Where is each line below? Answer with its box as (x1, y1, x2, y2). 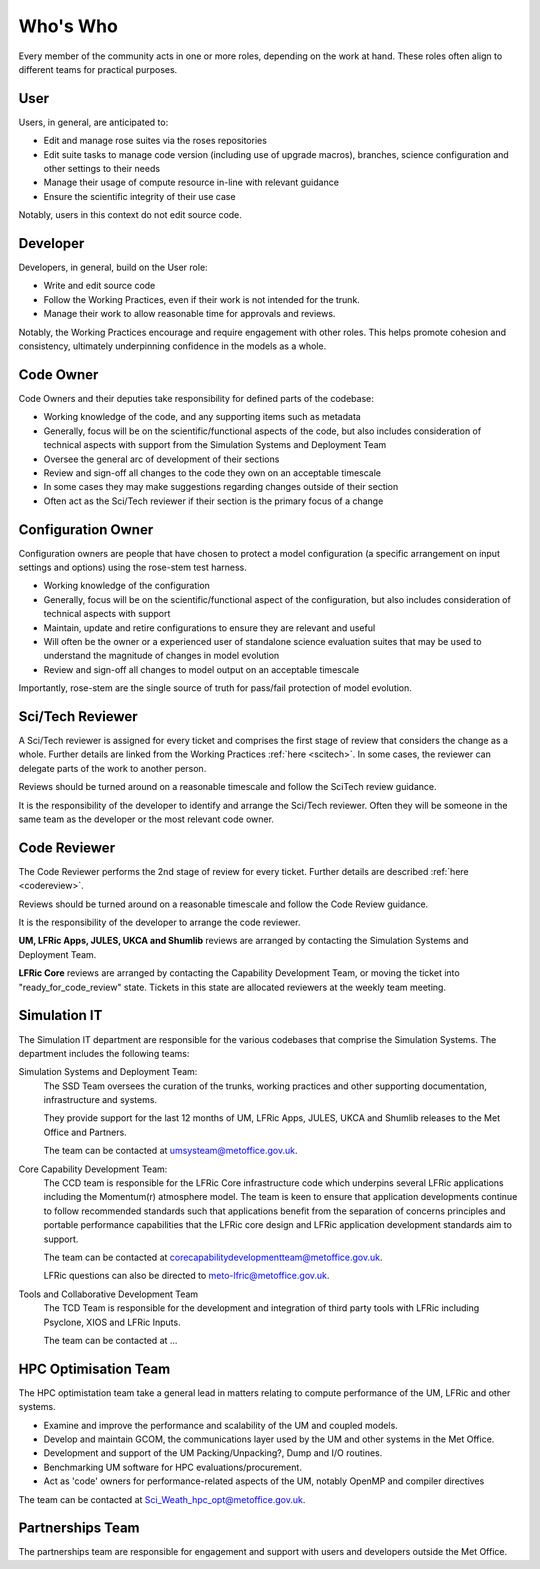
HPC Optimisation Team (18, 1360, 171, 1377)
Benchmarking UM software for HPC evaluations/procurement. (43, 1461, 302, 1473)
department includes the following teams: (18, 1047, 190, 1059)
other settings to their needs (43, 163, 160, 175)
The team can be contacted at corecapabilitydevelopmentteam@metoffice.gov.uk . (43, 1251, 384, 1263)
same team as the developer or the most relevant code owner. (18, 813, 275, 825)
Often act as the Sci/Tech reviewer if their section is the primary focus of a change (43, 495, 384, 507)
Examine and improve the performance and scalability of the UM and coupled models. (43, 1419, 399, 1431)
